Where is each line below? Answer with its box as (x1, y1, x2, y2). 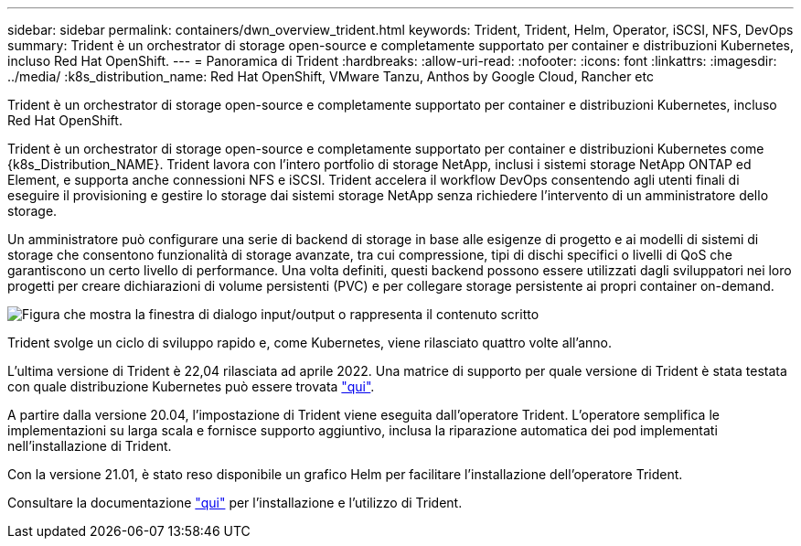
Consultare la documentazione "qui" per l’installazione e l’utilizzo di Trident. (7, 495, 463, 510)
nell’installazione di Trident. (7, 438, 172, 454)
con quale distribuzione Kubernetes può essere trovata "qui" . (7, 379, 375, 394)
